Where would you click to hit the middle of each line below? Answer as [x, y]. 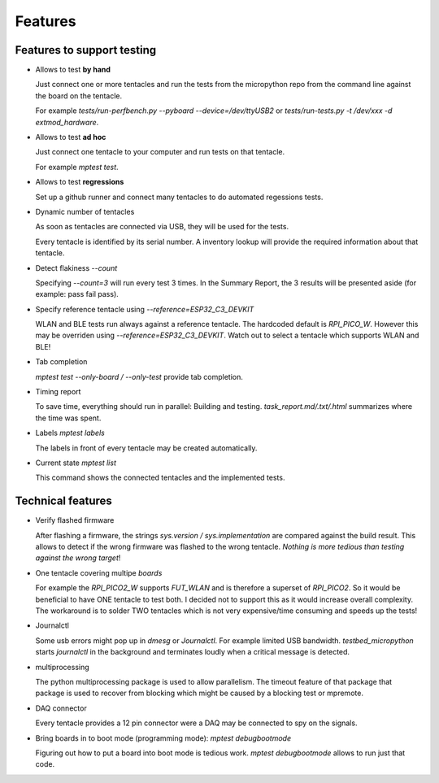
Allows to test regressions [80, 182]
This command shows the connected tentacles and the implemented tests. [160, 478]
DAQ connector [61, 708]
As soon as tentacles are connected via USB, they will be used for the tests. [162, 227]
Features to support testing [86, 50]
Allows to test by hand [73, 70]
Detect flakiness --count [76, 268]
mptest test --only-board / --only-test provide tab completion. [139, 376]
